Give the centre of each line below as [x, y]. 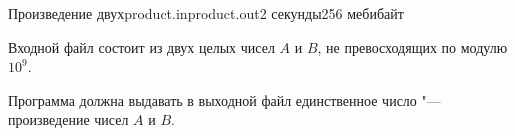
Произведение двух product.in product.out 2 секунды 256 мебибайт [206, 13]
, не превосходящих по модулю [412, 46]
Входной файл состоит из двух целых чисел [141, 46]
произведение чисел [68, 119]
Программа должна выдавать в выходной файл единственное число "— [224, 99]
